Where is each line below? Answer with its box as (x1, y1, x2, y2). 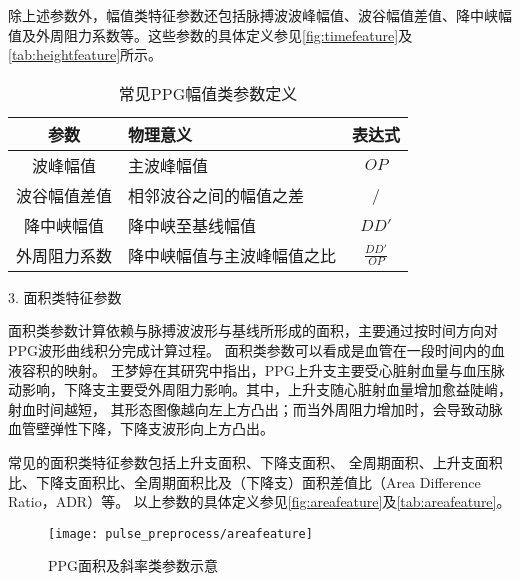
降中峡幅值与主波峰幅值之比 (128, 243, 337, 267)
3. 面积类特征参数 (8, 286, 122, 307)
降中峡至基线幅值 (128, 213, 257, 237)
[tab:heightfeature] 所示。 (8, 44, 163, 65)
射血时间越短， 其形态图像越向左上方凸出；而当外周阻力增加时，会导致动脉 (8, 398, 503, 419)
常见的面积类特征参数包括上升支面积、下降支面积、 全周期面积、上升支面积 (8, 451, 503, 472)
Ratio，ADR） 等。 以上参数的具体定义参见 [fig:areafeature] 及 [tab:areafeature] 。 (8, 491, 511, 512)
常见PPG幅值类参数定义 (118, 81, 298, 105)
